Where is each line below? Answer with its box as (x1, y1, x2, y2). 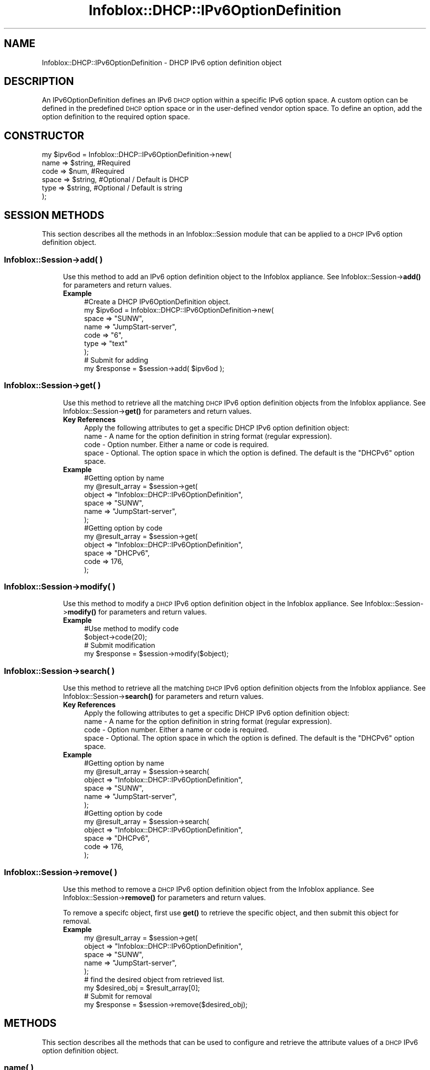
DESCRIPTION (4, 75, 74, 88)
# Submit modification (84, 641, 156, 650)
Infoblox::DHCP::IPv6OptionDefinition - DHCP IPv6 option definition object (42, 58, 282, 67)
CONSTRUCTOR (4, 129, 84, 142)
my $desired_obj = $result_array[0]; (84, 983, 200, 992)
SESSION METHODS (4, 209, 105, 221)
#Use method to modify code (84, 624, 179, 633)
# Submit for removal (84, 991, 152, 1000)
